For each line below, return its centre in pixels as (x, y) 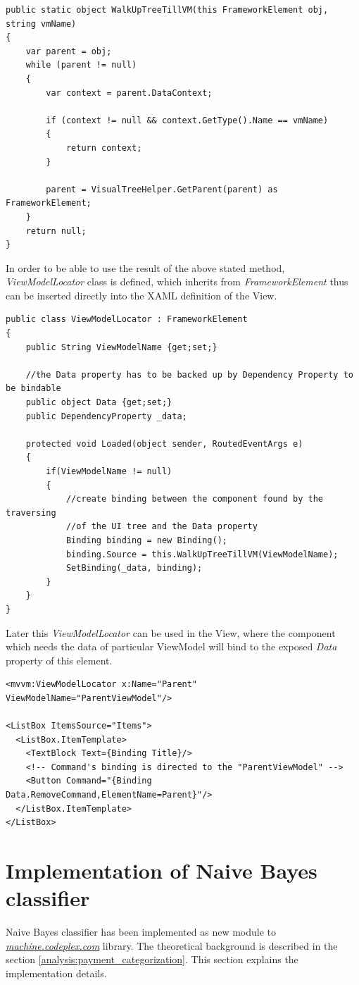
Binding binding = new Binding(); (146, 540)
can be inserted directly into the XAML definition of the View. (141, 295)
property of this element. (59, 660)
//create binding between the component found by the (195, 499)
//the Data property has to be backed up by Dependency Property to (189, 374)
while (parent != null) (81, 65)
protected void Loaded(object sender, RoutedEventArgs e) (164, 444)
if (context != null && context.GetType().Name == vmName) (187, 120)
